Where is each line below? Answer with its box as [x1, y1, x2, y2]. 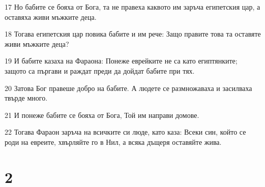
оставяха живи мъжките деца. [5, 11, 97, 22]
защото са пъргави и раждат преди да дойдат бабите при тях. [5, 65, 195, 76]
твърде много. [5, 92, 48, 103]
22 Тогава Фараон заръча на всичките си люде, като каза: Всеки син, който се [5, 127, 246, 137]
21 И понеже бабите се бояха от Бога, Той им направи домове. [5, 109, 199, 120]
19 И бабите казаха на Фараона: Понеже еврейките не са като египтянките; [5, 55, 238, 66]
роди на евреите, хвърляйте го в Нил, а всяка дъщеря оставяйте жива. [5, 136, 222, 147]
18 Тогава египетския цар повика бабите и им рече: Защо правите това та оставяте [5, 28, 261, 39]
